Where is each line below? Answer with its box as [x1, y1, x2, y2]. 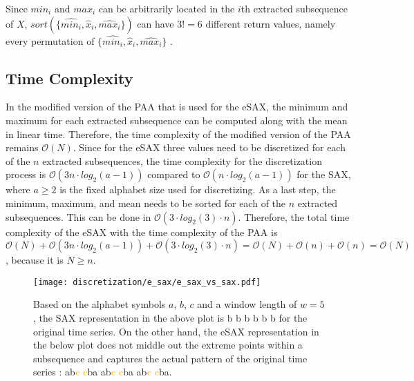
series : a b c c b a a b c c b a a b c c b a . [33, 364, 172, 379]
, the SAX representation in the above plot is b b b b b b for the [33, 310, 308, 324]
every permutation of [6, 33, 95, 48]
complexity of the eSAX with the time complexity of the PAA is [6, 224, 278, 239]
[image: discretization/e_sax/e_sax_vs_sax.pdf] [33, 277, 261, 287]
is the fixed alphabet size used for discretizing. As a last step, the [59, 182, 336, 197]
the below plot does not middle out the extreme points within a [33, 338, 303, 352]
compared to [147, 167, 200, 182]
